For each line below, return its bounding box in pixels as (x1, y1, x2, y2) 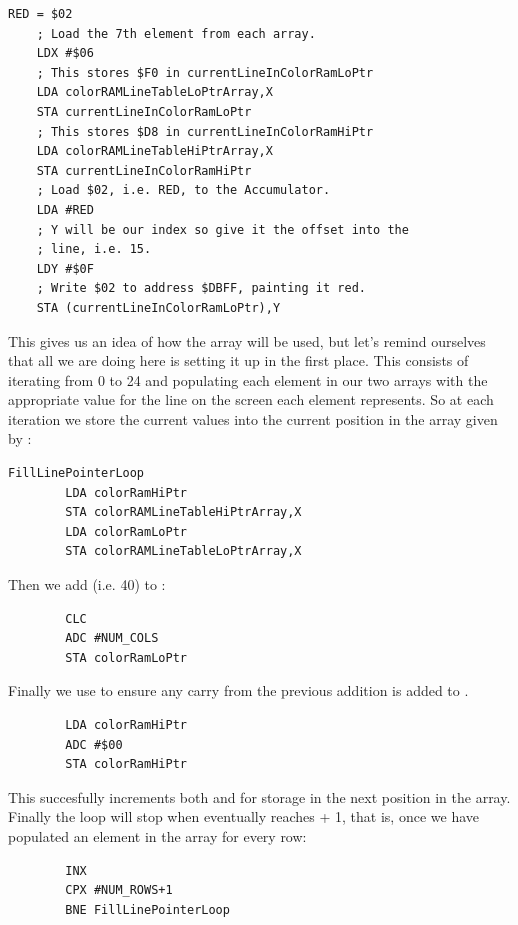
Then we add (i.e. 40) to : (8, 574, 166, 595)
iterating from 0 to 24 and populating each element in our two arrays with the (8, 369, 488, 390)
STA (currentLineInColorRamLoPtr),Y (36, 300, 281, 315)
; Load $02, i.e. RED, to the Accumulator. (36, 183, 331, 198)
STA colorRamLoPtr (65, 650, 187, 665)
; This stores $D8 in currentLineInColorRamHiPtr (36, 124, 374, 139)
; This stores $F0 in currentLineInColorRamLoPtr (36, 65, 374, 80)
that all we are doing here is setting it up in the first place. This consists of (8, 350, 469, 371)
